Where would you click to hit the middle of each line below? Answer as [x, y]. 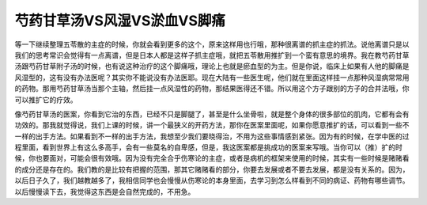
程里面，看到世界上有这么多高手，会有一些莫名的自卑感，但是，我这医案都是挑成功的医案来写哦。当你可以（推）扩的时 [208, 147]
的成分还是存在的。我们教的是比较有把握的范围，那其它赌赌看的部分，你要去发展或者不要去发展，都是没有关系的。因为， [212, 169]
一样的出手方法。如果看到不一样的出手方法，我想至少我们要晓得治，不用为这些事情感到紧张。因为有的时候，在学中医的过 [212, 136]
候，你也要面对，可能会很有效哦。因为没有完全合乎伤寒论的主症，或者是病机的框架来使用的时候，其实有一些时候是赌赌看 [212, 158]
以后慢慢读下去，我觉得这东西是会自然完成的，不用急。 [105, 192]
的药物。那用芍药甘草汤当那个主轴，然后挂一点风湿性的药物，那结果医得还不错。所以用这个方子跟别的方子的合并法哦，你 [212, 89]
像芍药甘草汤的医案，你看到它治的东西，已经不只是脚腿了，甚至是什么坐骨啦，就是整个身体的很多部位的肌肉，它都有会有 [212, 114]
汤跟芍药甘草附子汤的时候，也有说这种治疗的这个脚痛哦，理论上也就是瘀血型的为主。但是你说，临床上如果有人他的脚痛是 [212, 66]
